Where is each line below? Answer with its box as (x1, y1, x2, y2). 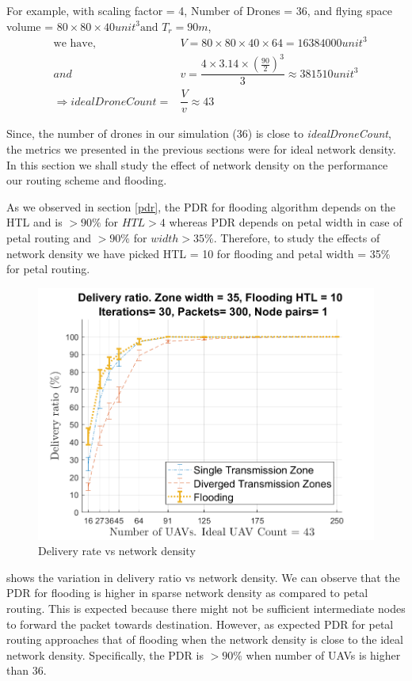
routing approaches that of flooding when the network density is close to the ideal (6, 631, 403, 648)
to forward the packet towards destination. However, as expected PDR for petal (6, 615, 394, 632)
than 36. (6, 662, 47, 679)
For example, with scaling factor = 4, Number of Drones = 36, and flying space (6, 2, 392, 18)
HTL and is (6, 214, 63, 230)
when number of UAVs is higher (246, 646, 401, 663)
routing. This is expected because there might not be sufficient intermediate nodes (6, 599, 406, 616)
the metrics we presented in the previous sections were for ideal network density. (6, 140, 396, 157)
